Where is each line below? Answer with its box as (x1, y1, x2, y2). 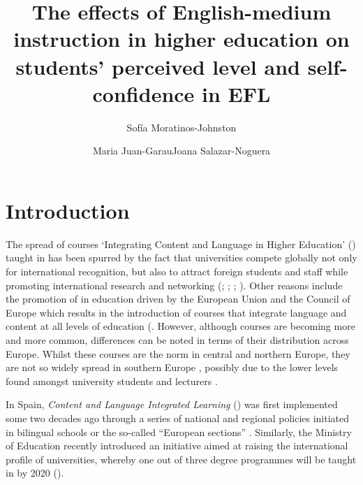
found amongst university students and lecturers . (6, 373, 218, 388)
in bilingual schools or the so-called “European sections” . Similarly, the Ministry (6, 424, 352, 439)
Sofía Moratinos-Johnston (126, 120, 237, 134)
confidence (92, 79, 195, 108)
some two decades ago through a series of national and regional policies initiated (6, 410, 350, 425)
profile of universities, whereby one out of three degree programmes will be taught (6, 451, 357, 466)
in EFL (202, 79, 271, 108)
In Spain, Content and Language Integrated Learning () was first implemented (6, 397, 338, 412)
